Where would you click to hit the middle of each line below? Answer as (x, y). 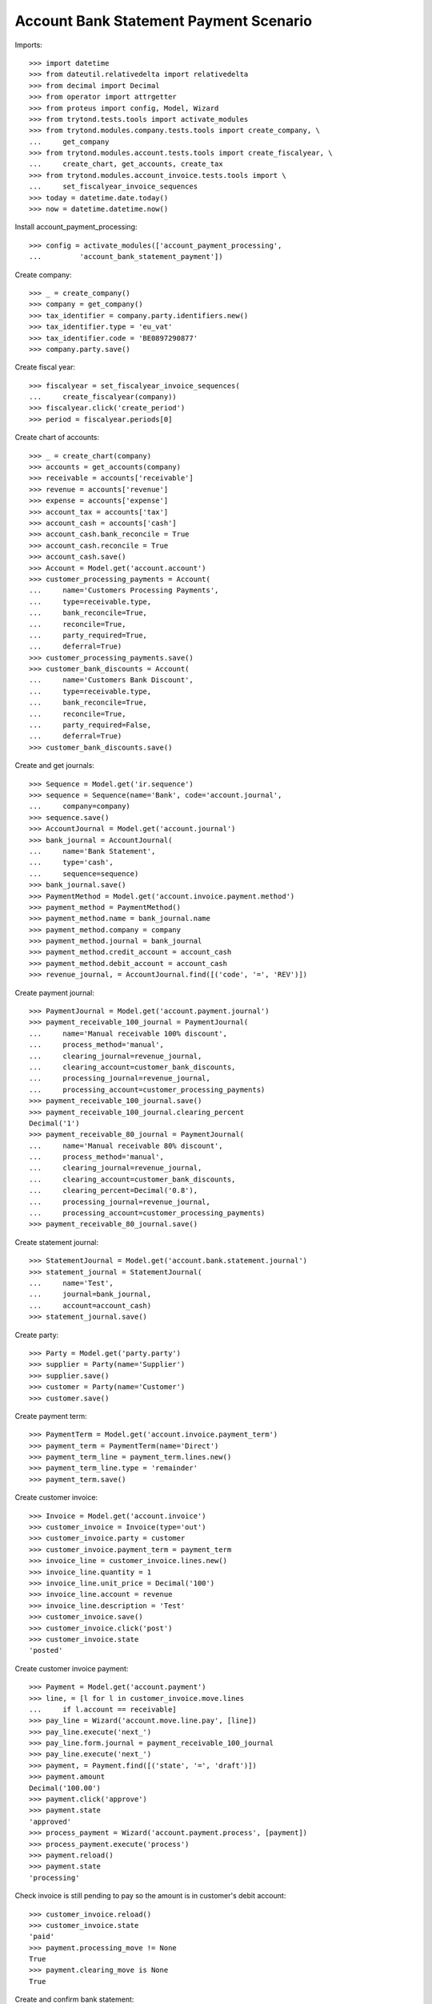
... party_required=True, (88, 635)
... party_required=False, (90, 725)
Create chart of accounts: (57, 438)
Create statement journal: (57, 1242)
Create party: (37, 1335)
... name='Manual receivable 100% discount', (128, 1033)
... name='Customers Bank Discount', (111, 680)
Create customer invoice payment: (72, 1668)
